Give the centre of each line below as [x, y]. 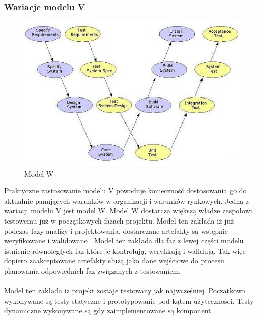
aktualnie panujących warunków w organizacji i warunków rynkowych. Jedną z [127, 200]
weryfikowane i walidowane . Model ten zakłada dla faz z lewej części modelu [124, 241]
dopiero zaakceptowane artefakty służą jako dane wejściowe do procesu [114, 261]
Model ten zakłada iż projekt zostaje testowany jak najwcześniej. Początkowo [125, 291]
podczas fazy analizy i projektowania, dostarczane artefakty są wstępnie [116, 230]
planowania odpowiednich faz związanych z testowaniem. [92, 271]
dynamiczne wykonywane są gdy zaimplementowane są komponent [108, 311]
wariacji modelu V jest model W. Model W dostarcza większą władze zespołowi [128, 211]
